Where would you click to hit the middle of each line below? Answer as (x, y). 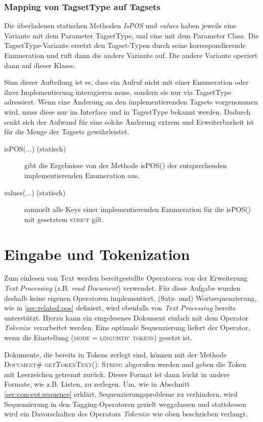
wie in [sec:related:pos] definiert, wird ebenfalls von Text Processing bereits (120, 308)
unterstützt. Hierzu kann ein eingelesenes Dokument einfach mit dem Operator (126, 317)
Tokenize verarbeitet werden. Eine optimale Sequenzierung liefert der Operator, (127, 327)
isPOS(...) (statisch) (35, 148)
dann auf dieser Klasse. (40, 65)
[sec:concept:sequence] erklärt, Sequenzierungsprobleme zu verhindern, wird (121, 393)
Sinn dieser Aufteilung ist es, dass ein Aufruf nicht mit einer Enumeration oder (126, 82)
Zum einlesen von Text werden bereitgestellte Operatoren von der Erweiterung (126, 278)
